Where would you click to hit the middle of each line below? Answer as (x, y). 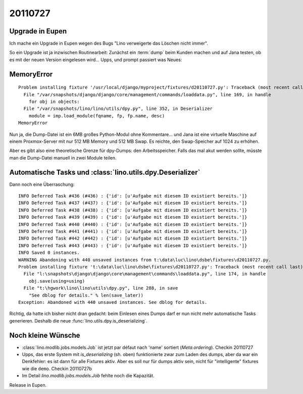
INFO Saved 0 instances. (49, 253)
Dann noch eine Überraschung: (42, 184)
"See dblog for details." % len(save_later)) (86, 295)
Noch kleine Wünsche (45, 335)
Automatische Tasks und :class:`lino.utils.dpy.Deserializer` (105, 172)
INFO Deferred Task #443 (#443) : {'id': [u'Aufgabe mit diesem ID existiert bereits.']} (133, 245)
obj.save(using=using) (57, 281)
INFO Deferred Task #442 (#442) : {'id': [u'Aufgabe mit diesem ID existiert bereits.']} (133, 239)
